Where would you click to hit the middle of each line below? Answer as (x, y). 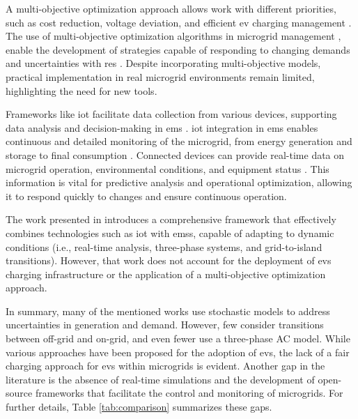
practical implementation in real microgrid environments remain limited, (160, 76)
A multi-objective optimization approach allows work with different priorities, (171, 8)
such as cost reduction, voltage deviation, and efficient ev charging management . (179, 22)
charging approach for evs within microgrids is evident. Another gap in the (165, 366)
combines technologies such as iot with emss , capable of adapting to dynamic (170, 233)
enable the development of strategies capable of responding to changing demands (178, 49)
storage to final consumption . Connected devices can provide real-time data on (175, 154)
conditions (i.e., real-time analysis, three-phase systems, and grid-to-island (164, 246)
